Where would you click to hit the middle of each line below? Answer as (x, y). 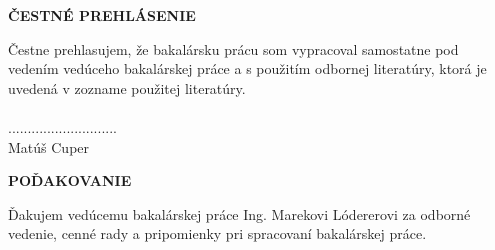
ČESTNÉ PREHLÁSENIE (102, 15)
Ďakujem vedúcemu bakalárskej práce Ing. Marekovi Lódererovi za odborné (239, 213)
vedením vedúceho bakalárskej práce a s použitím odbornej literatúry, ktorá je (247, 68)
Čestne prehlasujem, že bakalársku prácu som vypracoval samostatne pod (233, 48)
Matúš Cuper (49, 146)
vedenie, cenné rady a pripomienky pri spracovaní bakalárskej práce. (217, 233)
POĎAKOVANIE (70, 180)
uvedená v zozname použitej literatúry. (127, 87)
